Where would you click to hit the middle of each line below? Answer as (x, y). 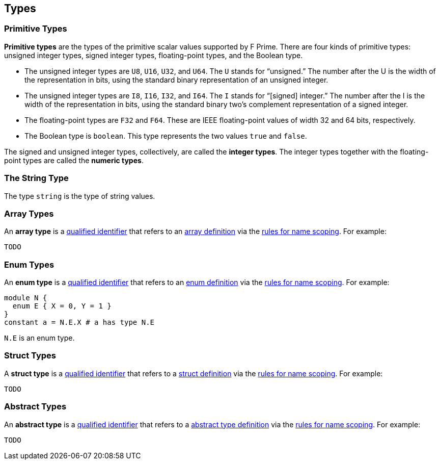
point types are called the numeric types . (74, 160)
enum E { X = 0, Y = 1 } (62, 306)
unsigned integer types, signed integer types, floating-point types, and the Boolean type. (154, 55)
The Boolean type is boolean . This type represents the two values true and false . (166, 136)
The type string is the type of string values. (80, 196)
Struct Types (30, 356)
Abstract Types (35, 407)
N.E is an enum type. (39, 338)
